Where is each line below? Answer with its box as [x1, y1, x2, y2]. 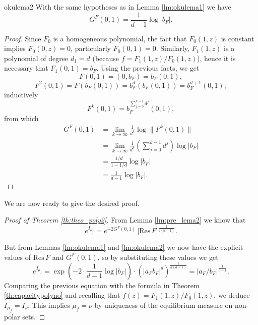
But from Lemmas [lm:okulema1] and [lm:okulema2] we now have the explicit [4, 242, 243, 252]
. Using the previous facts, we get [96, 63, 200, 73]
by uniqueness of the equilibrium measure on [94, 300, 233, 310]
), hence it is [197, 52, 236, 63]
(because [92, 52, 119, 63]
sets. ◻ [22, 311, 45, 322]
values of [4, 251, 31, 262]
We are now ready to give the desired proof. [4, 197, 140, 208]
